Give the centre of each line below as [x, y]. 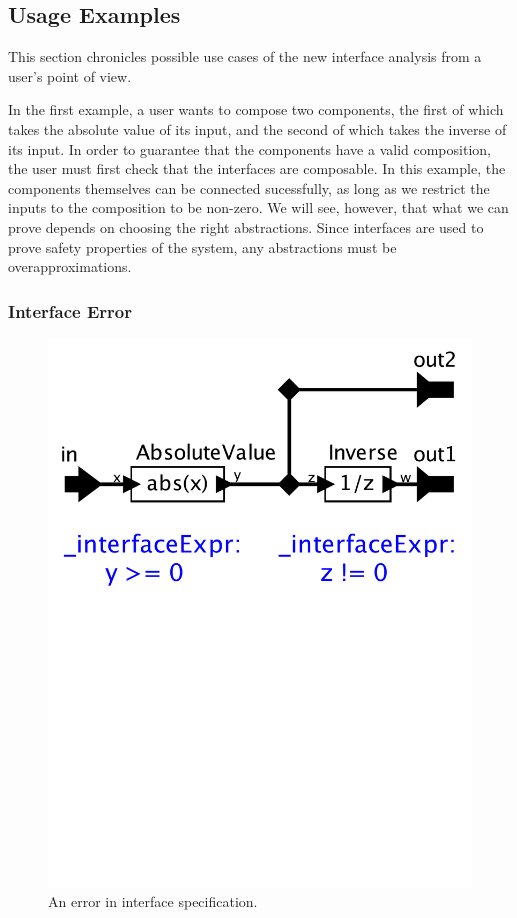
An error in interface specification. [153, 901]
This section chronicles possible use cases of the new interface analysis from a [245, 56]
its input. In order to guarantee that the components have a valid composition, [249, 148]
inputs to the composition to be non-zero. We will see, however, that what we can [258, 207]
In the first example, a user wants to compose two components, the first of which [256, 109]
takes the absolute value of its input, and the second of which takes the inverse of [257, 128]
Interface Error [70, 310]
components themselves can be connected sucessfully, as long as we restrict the [249, 187]
